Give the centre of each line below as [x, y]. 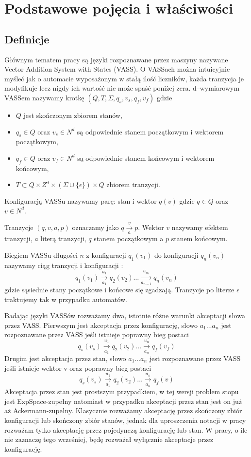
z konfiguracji [106, 255]
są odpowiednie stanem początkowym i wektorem [150, 131]
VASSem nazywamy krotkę [44, 97]
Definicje [27, 39]
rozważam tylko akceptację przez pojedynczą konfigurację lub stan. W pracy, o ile [126, 429]
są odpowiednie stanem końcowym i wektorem [146, 158]
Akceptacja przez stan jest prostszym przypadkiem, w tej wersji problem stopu [122, 391]
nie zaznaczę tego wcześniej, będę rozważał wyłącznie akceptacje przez [109, 439]
